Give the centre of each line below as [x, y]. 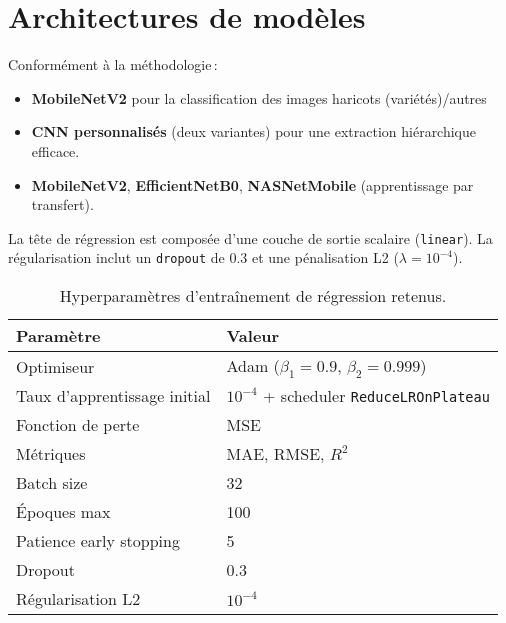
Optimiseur [55, 366]
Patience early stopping [98, 541]
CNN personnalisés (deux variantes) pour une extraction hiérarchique [254, 131]
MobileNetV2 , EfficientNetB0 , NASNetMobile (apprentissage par [252, 184]
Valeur [253, 335]
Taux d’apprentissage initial [113, 396]
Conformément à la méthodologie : [113, 64]
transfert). [62, 204]
